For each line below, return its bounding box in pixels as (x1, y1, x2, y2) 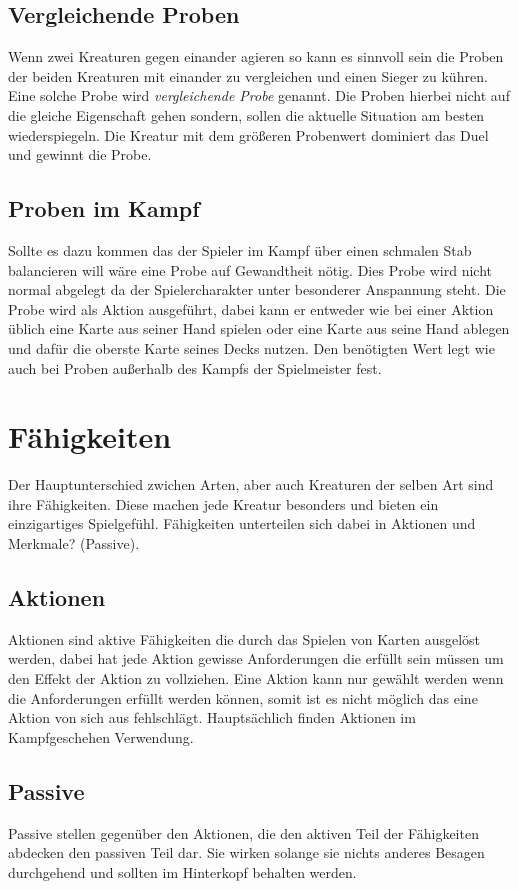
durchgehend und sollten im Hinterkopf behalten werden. (8, 861, 357, 882)
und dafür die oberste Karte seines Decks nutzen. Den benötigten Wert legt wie (8, 337, 495, 358)
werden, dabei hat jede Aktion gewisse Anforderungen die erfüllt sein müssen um (8, 648, 504, 669)
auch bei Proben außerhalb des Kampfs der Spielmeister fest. (8, 357, 382, 378)
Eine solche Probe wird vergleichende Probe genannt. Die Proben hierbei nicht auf (8, 85, 510, 106)
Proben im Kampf (8, 193, 200, 224)
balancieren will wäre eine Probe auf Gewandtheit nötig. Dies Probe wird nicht (8, 259, 492, 280)
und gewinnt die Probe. (8, 144, 152, 165)
